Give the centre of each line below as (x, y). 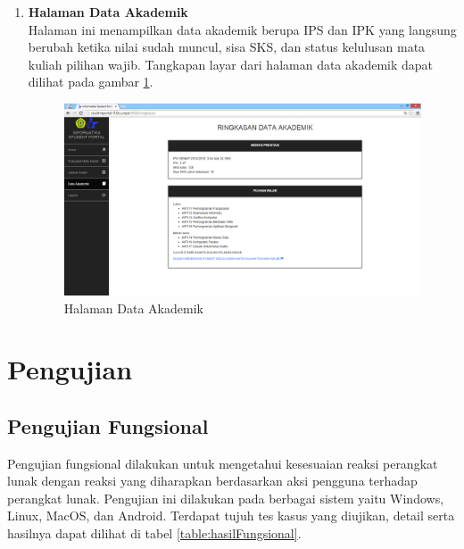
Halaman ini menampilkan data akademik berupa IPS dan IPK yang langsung (242, 29)
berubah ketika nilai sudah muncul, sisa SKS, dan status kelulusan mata (227, 47)
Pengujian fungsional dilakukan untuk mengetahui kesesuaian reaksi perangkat (223, 463)
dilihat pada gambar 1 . (91, 82)
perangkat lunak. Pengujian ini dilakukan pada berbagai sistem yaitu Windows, (226, 498)
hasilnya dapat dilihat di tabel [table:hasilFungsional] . (154, 533)
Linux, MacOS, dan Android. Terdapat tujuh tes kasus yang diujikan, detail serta (231, 516)
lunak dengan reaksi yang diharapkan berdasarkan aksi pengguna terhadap (212, 481)
